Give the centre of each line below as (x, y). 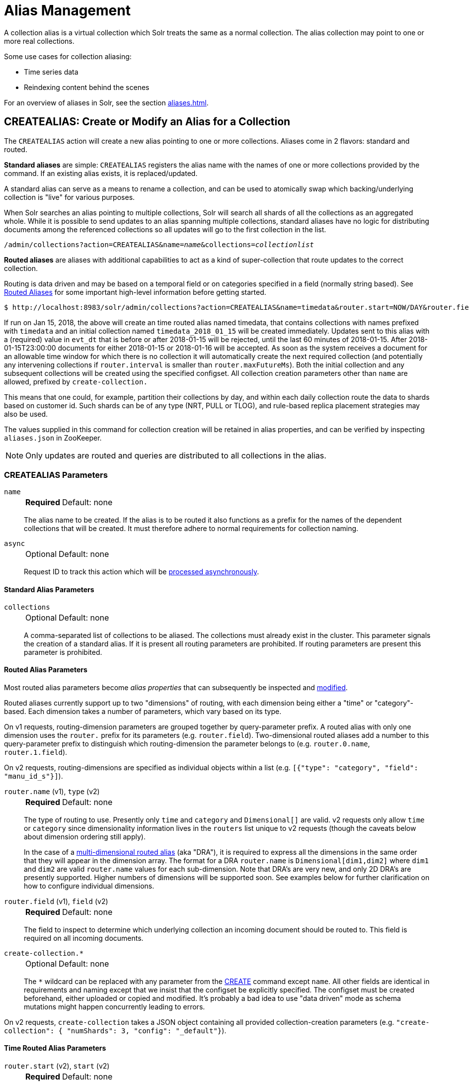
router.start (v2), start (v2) (57, 1066)
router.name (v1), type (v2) (52, 791)
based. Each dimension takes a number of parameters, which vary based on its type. (143, 711)
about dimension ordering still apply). (85, 836)
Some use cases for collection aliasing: (68, 56)
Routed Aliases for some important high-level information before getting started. (135, 292)
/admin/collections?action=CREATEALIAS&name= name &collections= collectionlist (159, 244)
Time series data (51, 72)
